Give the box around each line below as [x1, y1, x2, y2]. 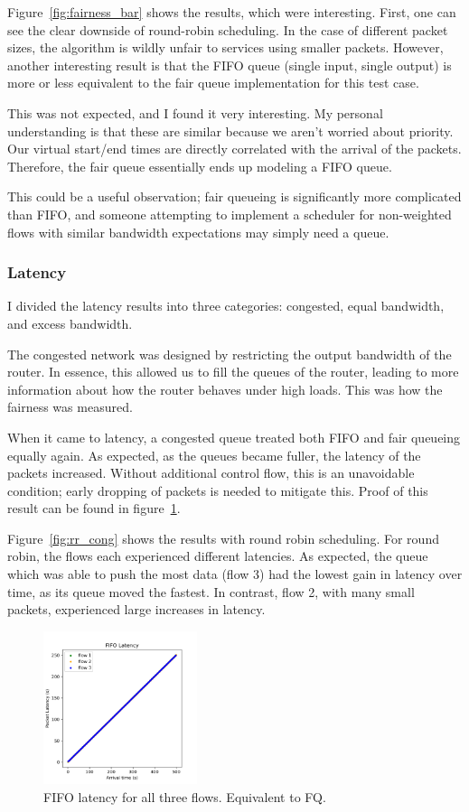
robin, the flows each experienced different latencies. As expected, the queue [7, 546, 428, 565]
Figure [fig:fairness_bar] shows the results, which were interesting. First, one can [7, 3, 456, 21]
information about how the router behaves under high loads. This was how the [7, 379, 443, 398]
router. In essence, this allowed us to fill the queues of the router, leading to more [7, 362, 459, 381]
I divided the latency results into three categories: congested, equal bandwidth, [7, 296, 445, 315]
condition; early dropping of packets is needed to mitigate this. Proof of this [7, 481, 428, 499]
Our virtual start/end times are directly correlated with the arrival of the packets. [7, 139, 462, 158]
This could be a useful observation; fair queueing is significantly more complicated [7, 187, 462, 206]
